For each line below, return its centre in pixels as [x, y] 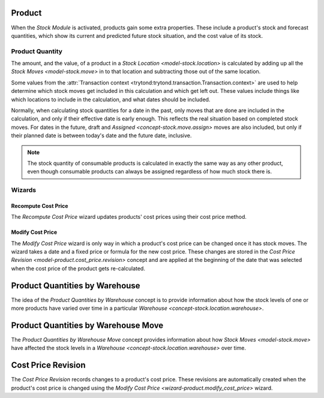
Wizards [24, 190]
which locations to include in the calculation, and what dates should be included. [111, 99]
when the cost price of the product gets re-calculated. [78, 268]
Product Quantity [37, 51]
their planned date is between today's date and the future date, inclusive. [101, 135]
